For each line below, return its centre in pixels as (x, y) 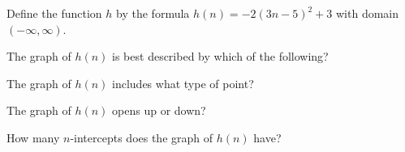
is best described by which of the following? (220, 56)
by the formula (153, 13)
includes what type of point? (183, 83)
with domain (368, 13)
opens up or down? (159, 110)
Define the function (54, 13)
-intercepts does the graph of (142, 137)
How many (33, 137)
